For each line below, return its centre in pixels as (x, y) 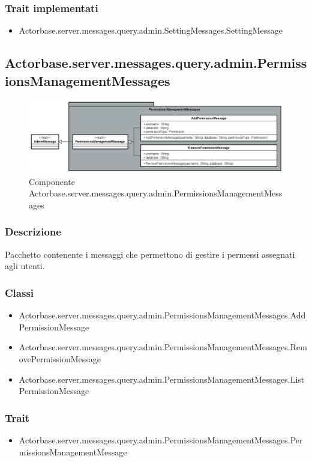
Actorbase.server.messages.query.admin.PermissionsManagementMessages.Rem (163, 347)
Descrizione (33, 232)
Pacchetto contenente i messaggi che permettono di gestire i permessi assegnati (150, 254)
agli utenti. (25, 266)
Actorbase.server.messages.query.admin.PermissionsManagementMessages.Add (162, 315)
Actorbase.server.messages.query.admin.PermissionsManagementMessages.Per (161, 439)
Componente (52, 181)
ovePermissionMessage (60, 358)
